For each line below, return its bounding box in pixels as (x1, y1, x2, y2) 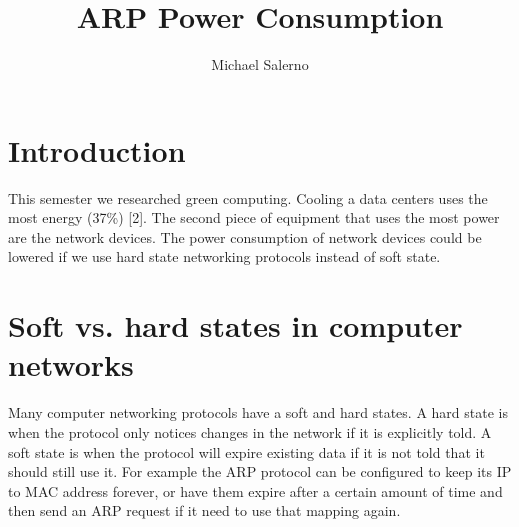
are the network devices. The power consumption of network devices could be (8, 226, 482, 247)
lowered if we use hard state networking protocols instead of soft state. (8, 246, 441, 267)
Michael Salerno (211, 54, 309, 75)
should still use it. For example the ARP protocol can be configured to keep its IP (8, 461, 512, 482)
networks (8, 344, 134, 385)
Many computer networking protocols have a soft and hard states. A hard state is (8, 402, 508, 423)
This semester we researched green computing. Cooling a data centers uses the (8, 187, 488, 208)
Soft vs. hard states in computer (8, 305, 463, 346)
